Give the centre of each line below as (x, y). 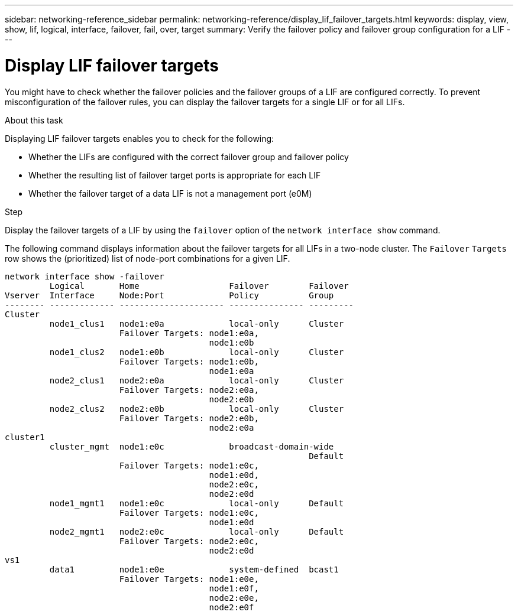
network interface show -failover (85, 276)
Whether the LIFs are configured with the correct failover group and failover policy (189, 157)
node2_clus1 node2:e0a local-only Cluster (197, 380)
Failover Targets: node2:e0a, (189, 390)
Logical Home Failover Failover (199, 286)
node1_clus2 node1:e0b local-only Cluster (197, 352)
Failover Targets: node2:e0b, (189, 418)
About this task (34, 120)
